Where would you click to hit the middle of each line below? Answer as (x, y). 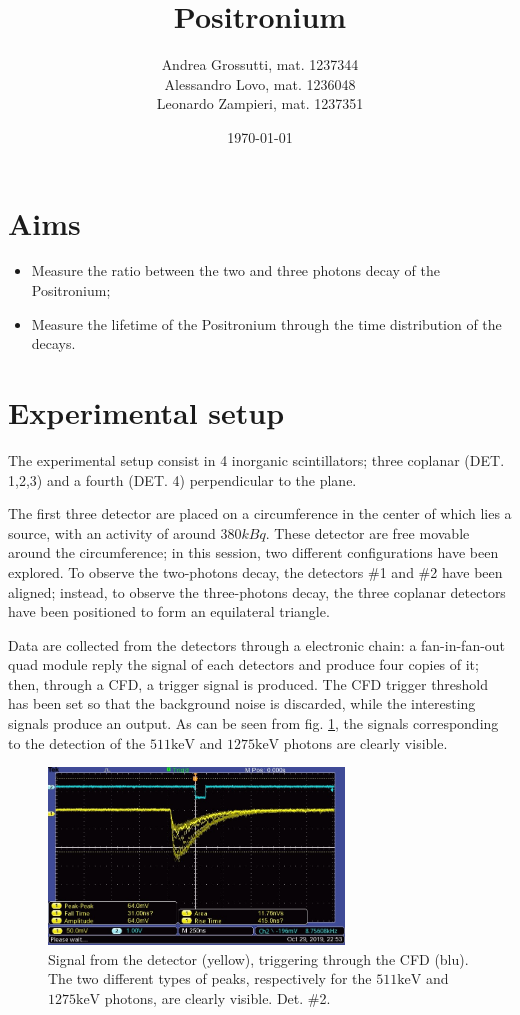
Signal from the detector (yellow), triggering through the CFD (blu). (258, 958)
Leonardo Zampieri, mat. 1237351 (260, 103)
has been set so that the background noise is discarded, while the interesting (242, 703)
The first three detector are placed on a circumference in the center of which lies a (260, 513)
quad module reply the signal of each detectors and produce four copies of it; (243, 664)
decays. (53, 343)
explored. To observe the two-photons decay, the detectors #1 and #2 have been (255, 571)
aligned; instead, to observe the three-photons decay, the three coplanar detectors (257, 591)
